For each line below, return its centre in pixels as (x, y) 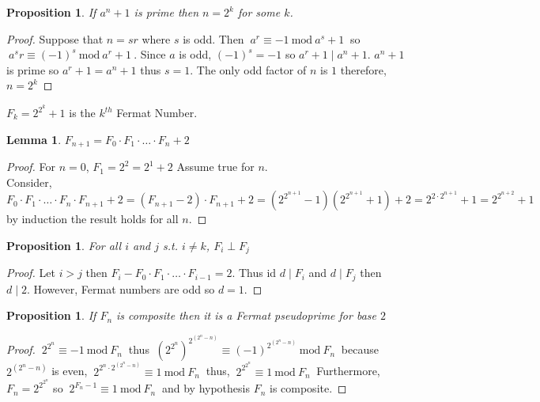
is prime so (33, 69)
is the (82, 113)
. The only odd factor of (248, 69)
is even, (70, 371)
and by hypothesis (206, 388)
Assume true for (215, 167)
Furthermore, (348, 371)
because (360, 349)
